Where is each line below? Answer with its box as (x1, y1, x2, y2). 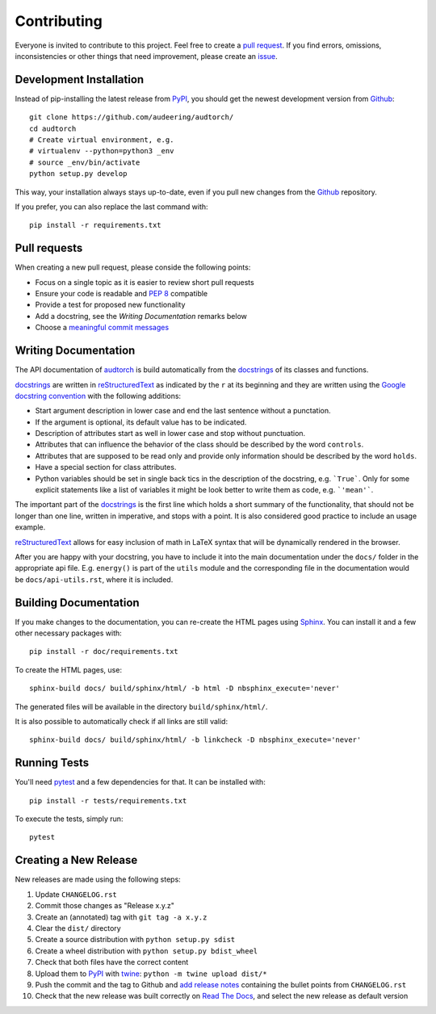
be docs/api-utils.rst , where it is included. (15, 574, 174, 585)
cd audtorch (29, 124, 77, 133)
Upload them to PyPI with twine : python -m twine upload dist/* (35, 969, 267, 978)
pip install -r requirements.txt (29, 220, 161, 230)
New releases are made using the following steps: (15, 874, 181, 884)
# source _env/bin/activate (29, 157, 140, 167)
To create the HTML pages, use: (15, 664, 123, 674)
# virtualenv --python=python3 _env (29, 146, 174, 156)
